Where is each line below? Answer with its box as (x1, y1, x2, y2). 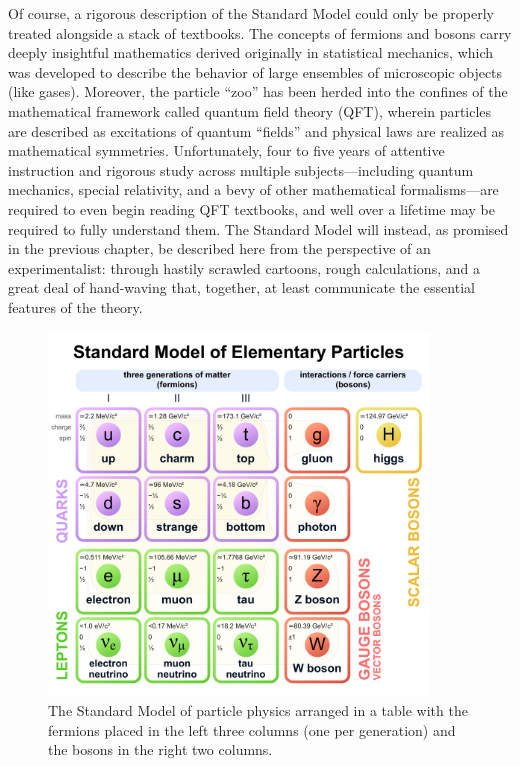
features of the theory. (8, 296, 143, 317)
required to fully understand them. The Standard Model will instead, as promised (8, 218, 509, 239)
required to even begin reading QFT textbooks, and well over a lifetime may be (8, 198, 495, 219)
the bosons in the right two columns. (48, 739, 273, 760)
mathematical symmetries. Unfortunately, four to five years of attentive (8, 140, 445, 161)
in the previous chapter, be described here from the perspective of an (8, 238, 431, 259)
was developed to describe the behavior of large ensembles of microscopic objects (8, 61, 503, 82)
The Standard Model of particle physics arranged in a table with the (48, 700, 468, 721)
